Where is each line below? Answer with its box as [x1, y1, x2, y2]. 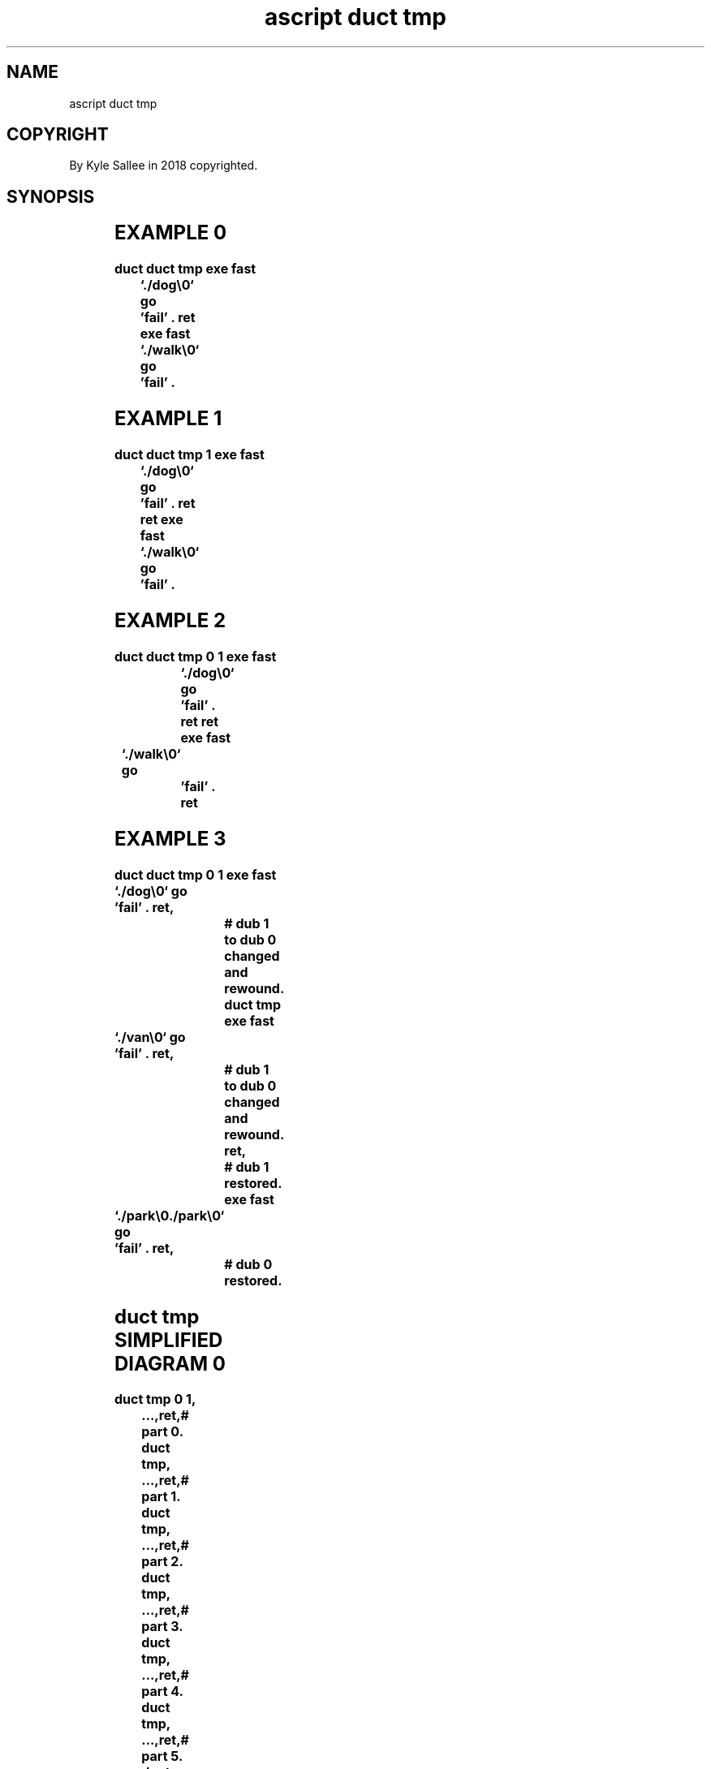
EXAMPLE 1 [114, 407, 222, 431]
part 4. [141, 1683, 183, 1700]
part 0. [141, 1423, 183, 1440]
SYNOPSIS [6, 186, 95, 207]
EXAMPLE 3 [114, 826, 226, 850]
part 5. [141, 1748, 183, 1765]
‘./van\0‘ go [114, 1028, 186, 1045]
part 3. [141, 1618, 183, 1635]
